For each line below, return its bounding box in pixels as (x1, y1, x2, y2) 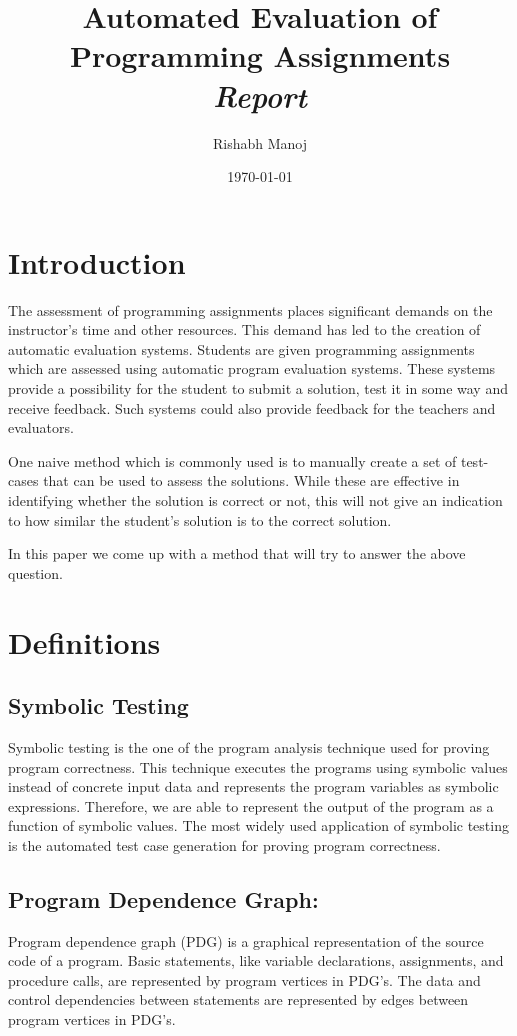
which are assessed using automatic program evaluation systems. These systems (8, 358, 496, 379)
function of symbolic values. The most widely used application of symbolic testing (8, 815, 509, 836)
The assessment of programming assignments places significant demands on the (8, 299, 493, 320)
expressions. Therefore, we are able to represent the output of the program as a (8, 795, 494, 816)
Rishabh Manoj (212, 132, 308, 153)
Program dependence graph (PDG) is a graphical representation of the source (8, 930, 484, 951)
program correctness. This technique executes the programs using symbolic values (8, 756, 508, 777)
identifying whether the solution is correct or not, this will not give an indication (8, 489, 503, 510)
